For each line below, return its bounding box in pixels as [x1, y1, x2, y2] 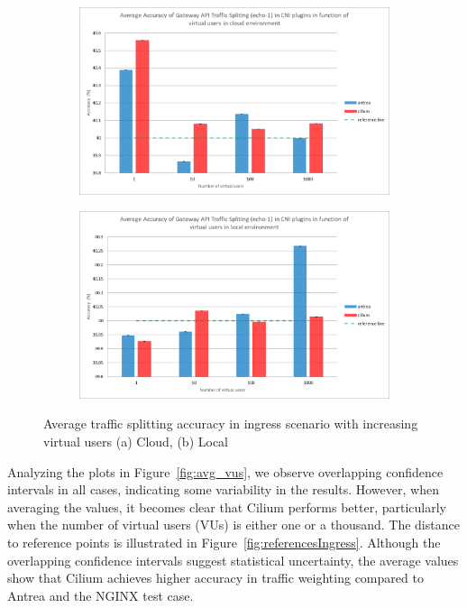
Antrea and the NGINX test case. [7, 585, 194, 604]
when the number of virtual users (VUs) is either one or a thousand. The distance [7, 515, 460, 534]
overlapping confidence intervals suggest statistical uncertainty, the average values [7, 550, 459, 569]
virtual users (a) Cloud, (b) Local [43, 432, 229, 450]
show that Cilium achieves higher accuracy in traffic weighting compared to [7, 568, 424, 587]
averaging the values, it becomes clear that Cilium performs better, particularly [7, 497, 447, 516]
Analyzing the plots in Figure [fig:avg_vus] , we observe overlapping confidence [7, 462, 444, 481]
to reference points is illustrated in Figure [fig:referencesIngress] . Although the [7, 532, 441, 551]
